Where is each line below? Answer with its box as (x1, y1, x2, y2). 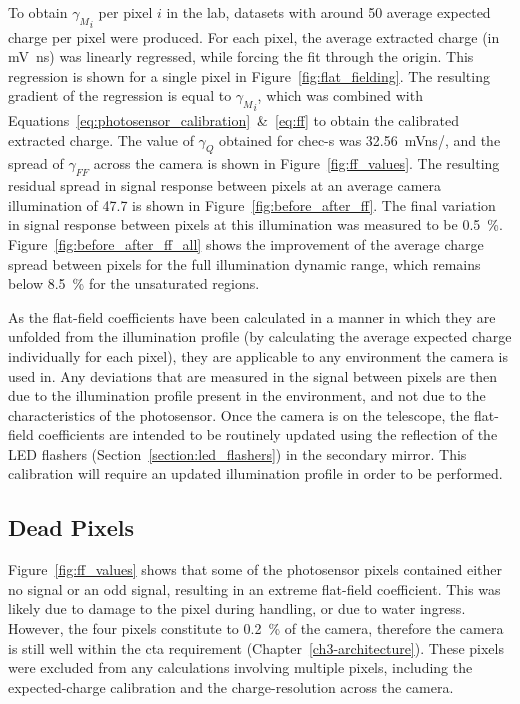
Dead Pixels (8, 512, 135, 543)
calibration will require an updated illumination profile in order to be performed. (8, 463, 503, 484)
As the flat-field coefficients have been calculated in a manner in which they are (8, 306, 496, 327)
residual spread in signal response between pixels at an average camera (8, 175, 442, 196)
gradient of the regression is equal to (8, 85, 232, 106)
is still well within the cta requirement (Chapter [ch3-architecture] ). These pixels (8, 637, 504, 658)
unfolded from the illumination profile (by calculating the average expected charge (8, 326, 512, 347)
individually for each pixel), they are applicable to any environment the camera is (8, 345, 508, 366)
